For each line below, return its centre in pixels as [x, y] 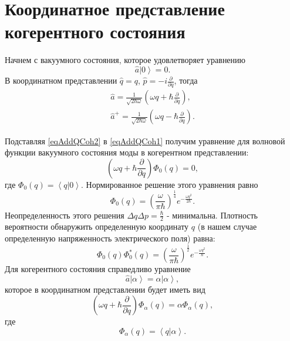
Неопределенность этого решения [65, 215]
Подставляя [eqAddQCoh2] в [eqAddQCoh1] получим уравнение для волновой [145, 140]
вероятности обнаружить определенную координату [97, 226]
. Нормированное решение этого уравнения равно [170, 184]
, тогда [186, 80]
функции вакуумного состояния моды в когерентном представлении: [127, 152]
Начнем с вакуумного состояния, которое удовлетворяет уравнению [125, 60]
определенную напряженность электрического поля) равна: [110, 238]
